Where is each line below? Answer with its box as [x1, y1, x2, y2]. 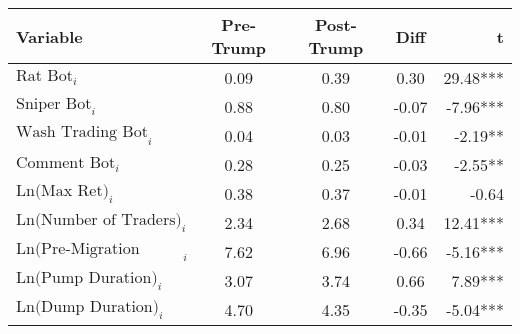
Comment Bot [16, 155, 116, 172]
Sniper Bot [16, 95, 92, 112]
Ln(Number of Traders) [16, 211, 182, 228]
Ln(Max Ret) [16, 182, 109, 199]
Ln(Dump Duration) [16, 298, 159, 315]
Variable [16, 24, 83, 48]
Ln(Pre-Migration [16, 240, 140, 257]
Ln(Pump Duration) [16, 269, 158, 286]
